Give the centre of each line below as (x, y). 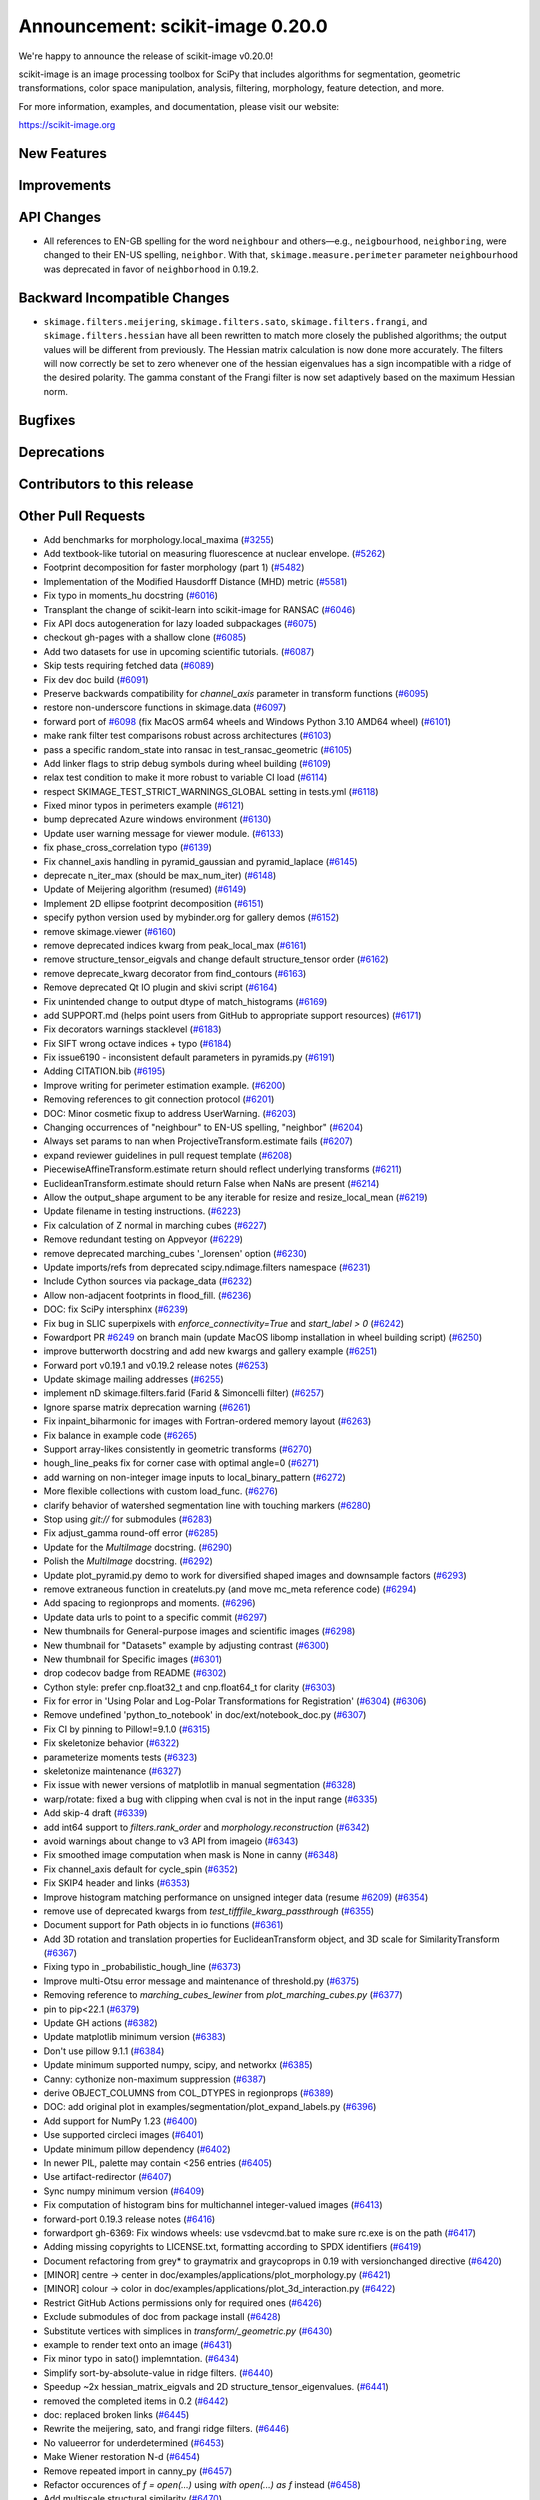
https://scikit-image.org (67, 125)
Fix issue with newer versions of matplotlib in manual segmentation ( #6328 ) (200, 1785)
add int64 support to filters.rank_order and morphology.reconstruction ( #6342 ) (206, 1827)
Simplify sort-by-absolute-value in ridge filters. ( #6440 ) (158, 2372)
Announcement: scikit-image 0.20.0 (173, 26)
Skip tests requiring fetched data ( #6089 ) (129, 666)
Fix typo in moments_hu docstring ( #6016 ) (131, 596)
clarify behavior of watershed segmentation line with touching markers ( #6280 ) (207, 1505)
